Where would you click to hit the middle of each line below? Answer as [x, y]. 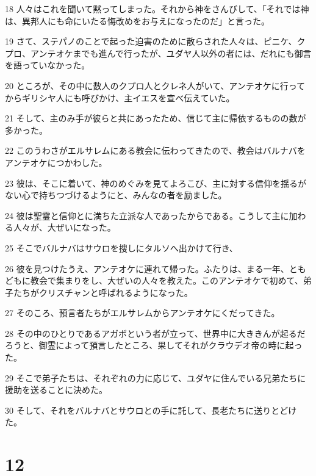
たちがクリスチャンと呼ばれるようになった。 [103, 292]
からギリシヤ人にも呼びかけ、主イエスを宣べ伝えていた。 [120, 97]
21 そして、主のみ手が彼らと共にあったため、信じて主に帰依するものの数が [156, 118]
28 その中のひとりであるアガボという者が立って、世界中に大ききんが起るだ [155, 333]
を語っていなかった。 [48, 65]
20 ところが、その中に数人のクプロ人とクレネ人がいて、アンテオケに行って [155, 85]
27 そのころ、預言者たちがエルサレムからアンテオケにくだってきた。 [142, 313]
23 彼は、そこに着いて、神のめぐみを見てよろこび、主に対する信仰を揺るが [156, 183]
